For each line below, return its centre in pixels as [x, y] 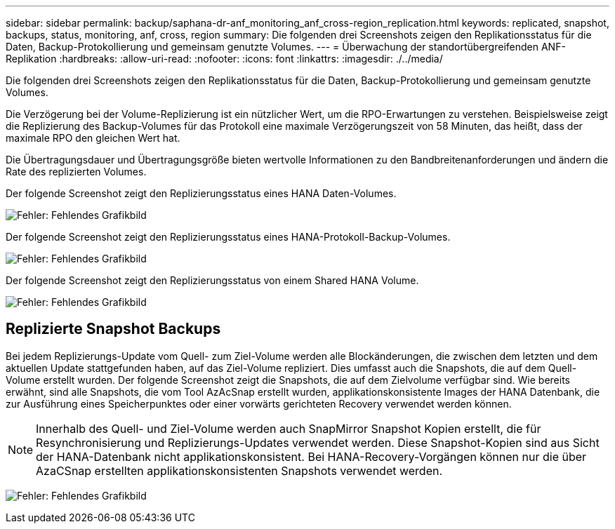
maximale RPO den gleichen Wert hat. [93, 138]
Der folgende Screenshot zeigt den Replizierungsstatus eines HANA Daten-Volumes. [201, 193]
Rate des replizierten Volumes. [76, 172]
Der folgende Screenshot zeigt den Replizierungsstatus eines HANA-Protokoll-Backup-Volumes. [228, 237]
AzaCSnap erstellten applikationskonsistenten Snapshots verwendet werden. [239, 470]
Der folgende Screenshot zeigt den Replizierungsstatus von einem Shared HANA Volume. [212, 280]
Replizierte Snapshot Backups [113, 329]
